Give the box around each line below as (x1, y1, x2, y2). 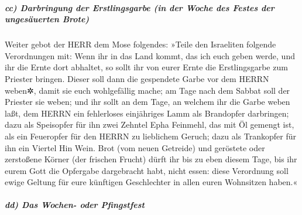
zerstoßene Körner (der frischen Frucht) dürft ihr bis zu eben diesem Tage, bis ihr (5, 153, 297, 165)
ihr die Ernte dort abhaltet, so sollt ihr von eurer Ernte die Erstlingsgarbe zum (5, 61, 288, 73)
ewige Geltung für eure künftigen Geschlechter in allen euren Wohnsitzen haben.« (5, 176, 298, 188)
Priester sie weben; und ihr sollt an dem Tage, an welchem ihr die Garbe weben (5, 95, 290, 108)
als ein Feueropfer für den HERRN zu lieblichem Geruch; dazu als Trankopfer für (5, 129, 296, 142)
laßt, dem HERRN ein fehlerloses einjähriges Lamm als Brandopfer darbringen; (5, 107, 289, 119)
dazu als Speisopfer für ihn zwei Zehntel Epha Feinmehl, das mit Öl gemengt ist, (5, 118, 294, 131)
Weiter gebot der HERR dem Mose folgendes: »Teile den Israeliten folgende (5, 38, 276, 50)
